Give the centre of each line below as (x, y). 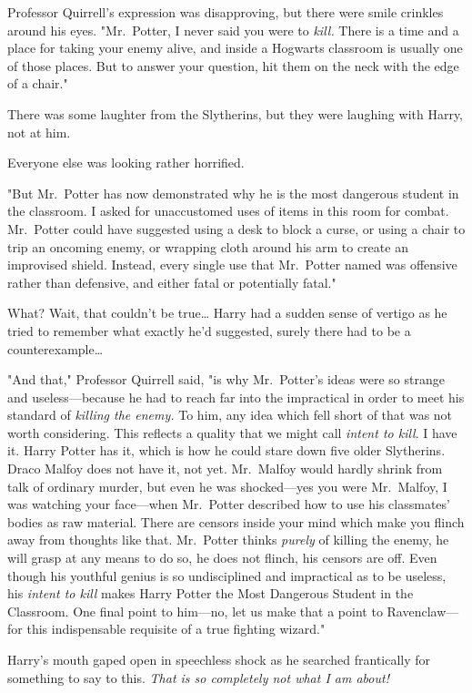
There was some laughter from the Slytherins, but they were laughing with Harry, (236, 113)
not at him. (39, 132)
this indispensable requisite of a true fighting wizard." (176, 629)
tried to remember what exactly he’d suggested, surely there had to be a (209, 330)
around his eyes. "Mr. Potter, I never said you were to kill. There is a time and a (233, 30)
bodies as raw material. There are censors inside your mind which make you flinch (236, 521)
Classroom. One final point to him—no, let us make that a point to (195, 611)
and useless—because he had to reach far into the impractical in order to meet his (236, 397)
